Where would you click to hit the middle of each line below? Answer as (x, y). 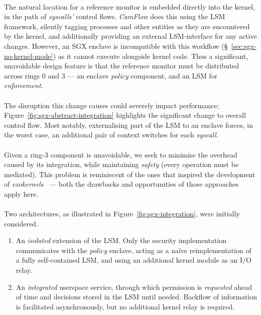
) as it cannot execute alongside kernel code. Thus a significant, (151, 56)
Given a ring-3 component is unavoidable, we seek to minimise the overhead (121, 154)
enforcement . (24, 85)
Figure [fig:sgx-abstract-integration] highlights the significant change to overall (125, 115)
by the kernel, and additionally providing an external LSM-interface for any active (130, 36)
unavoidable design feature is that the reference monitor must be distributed (122, 66)
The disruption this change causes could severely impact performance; (112, 105)
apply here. (21, 193)
